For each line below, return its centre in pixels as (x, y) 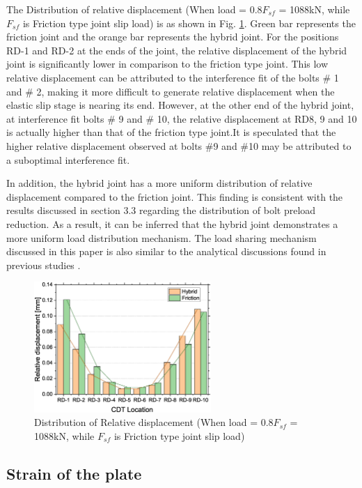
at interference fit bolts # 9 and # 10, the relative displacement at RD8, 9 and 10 (182, 118)
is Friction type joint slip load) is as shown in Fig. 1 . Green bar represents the (189, 23)
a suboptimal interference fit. (68, 159)
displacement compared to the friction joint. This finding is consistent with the (175, 196)
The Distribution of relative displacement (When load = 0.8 (134, 9)
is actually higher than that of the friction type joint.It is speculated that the (171, 132)
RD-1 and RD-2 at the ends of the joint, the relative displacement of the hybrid (177, 50)
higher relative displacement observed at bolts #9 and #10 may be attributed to (179, 145)
